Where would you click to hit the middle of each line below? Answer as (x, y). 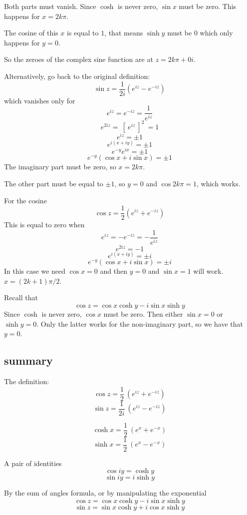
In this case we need (35, 271)
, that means (124, 33)
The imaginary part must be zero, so (60, 167)
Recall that (21, 297)
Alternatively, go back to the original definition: (77, 76)
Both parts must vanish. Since (50, 6)
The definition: (27, 381)
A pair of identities (33, 463)
